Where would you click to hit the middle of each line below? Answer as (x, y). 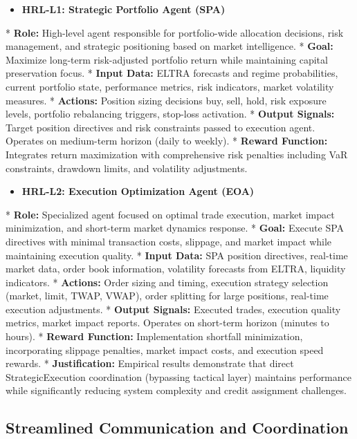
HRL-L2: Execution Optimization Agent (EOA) (138, 191)
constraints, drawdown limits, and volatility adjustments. (127, 168)
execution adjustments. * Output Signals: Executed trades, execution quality (173, 309)
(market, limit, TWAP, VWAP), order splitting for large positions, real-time (167, 296)
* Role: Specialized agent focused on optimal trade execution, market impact (170, 214)
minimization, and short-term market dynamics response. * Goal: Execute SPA (175, 228)
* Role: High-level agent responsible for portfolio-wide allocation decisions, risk (175, 32)
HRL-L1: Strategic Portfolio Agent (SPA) (123, 9)
